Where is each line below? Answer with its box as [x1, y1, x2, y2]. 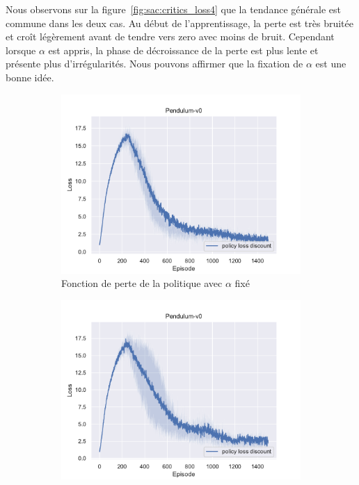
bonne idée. [6, 69, 54, 84]
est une [315, 56, 346, 71]
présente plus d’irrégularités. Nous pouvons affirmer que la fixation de [6, 56, 303, 71]
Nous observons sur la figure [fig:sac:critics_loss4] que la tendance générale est [6, 2, 341, 16]
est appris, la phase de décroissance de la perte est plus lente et [48, 42, 319, 57]
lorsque [6, 42, 36, 57]
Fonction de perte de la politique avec [61, 276, 223, 290]
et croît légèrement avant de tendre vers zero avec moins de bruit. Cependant [6, 29, 335, 44]
